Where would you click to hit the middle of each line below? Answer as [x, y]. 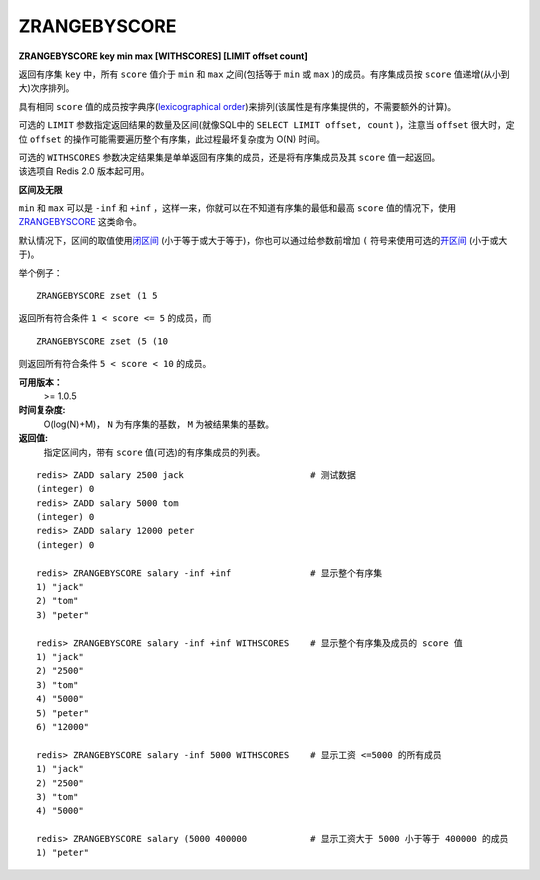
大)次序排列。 [46, 88]
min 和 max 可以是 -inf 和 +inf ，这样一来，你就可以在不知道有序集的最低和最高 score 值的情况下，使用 [237, 208]
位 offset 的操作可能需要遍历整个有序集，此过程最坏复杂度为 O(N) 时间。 [171, 139]
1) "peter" [63, 853]
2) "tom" [57, 601]
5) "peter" [63, 713]
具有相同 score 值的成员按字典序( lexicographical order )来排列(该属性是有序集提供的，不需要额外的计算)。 [237, 106]
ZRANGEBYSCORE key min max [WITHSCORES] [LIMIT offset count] [163, 56]
